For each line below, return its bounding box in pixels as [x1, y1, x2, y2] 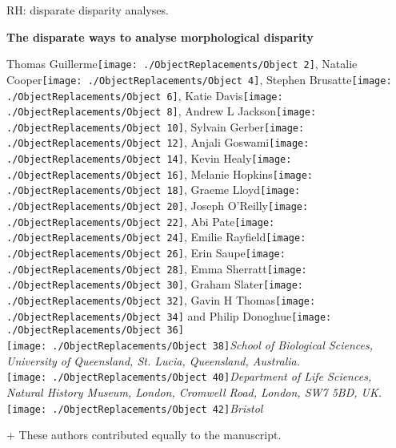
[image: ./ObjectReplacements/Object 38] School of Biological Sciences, [6, 337, 373, 353]
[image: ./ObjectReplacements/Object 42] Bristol [6, 399, 263, 416]
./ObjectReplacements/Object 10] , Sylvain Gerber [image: [6, 118, 305, 135]
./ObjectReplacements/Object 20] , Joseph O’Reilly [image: [6, 197, 309, 214]
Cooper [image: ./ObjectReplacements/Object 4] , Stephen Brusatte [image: [6, 71, 392, 87]
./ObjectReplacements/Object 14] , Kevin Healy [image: [6, 150, 292, 167]
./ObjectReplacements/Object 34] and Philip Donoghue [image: [6, 307, 332, 324]
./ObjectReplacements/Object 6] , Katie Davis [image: [6, 87, 283, 103]
